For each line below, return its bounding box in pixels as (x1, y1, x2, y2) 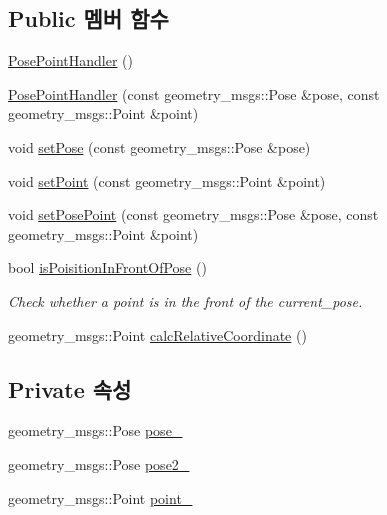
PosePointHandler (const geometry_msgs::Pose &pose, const (8, 83, 380, 104)
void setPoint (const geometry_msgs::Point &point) (8, 170, 326, 191)
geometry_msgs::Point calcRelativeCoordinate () (8, 324, 307, 345)
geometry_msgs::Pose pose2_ (8, 453, 190, 474)
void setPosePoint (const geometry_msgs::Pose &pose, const (8, 204, 379, 225)
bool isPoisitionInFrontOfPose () (8, 257, 207, 278)
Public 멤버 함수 (8, 3, 169, 34)
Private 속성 (8, 373, 132, 404)
